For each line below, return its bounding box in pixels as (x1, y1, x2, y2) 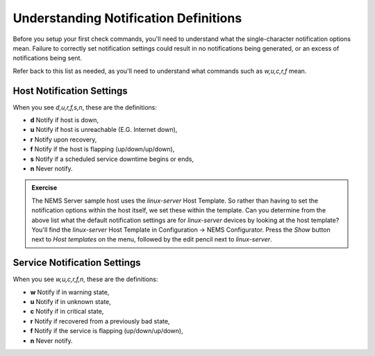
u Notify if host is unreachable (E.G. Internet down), (30, 126, 178, 134)
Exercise (31, 184, 58, 192)
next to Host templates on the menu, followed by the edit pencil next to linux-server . (31, 235, 272, 244)
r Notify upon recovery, (30, 135, 97, 144)
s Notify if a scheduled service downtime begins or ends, (30, 155, 194, 163)
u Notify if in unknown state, (30, 298, 111, 305)
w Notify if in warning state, (30, 288, 110, 296)
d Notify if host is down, (30, 116, 99, 124)
